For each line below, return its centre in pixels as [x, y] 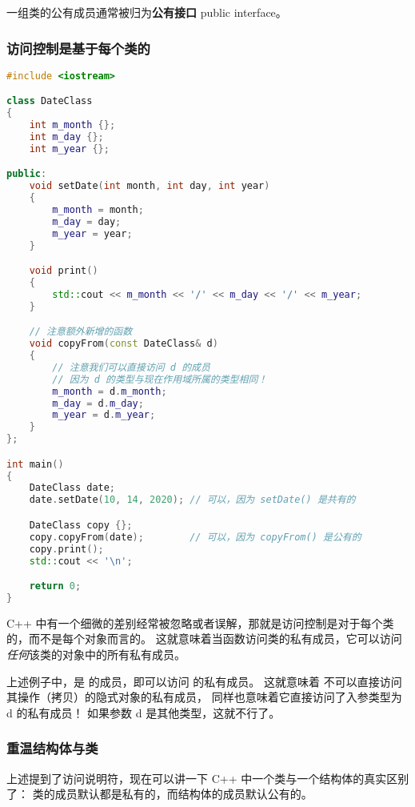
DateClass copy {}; [81, 525]
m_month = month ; [98, 210]
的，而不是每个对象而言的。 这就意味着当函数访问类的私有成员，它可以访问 [204, 638]
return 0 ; [55, 586]
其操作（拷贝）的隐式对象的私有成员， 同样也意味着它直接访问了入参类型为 [204, 697]
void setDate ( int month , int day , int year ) [150, 186]
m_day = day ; [87, 221]
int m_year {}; [69, 149]
